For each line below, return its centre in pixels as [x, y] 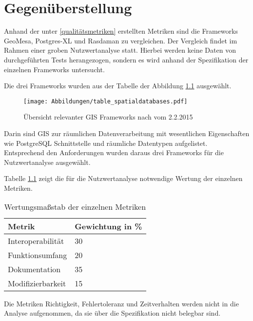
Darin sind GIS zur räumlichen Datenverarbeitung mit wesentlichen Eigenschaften [127, 133]
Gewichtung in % [108, 226]
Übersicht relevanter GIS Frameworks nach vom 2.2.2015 [108, 117]
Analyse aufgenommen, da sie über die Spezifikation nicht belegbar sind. [112, 313]
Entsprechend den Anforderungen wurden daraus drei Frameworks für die [114, 152]
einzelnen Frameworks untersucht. [54, 69]
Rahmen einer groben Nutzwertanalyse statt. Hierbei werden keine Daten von [120, 50]
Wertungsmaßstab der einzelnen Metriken [75, 206]
